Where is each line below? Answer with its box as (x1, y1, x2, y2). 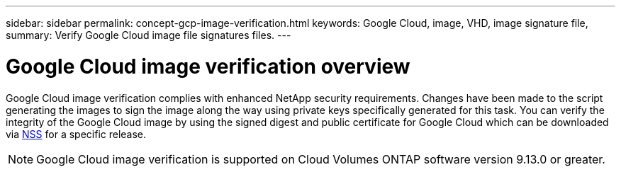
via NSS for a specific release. (6, 127, 147, 140)
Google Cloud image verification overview (6, 54, 410, 79)
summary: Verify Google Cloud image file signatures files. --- (6, 29, 291, 41)
